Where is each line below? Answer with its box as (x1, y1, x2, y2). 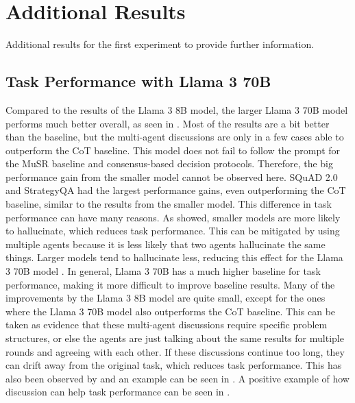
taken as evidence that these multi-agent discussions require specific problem (5, 317, 328, 332)
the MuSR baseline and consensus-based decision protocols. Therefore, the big (5, 156, 334, 171)
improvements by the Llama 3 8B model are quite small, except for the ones (5, 291, 326, 305)
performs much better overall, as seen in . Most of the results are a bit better (5, 116, 330, 130)
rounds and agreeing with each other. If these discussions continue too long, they (5, 344, 345, 358)
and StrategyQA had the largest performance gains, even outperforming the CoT (5, 183, 346, 197)
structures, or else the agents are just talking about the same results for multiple (5, 331, 344, 345)
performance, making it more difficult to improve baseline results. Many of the (5, 277, 335, 291)
